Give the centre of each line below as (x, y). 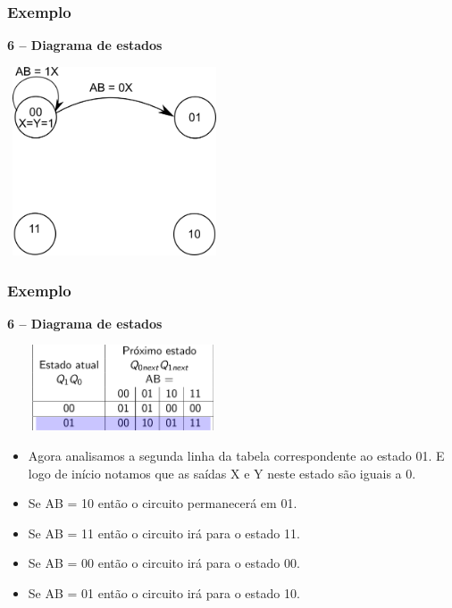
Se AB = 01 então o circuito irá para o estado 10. (164, 592)
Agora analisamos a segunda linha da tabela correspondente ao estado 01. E (236, 455)
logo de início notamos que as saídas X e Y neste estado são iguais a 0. (222, 473)
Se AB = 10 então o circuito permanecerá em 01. (163, 503)
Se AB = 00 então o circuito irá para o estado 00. (164, 563)
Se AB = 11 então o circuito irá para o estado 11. (164, 533)
